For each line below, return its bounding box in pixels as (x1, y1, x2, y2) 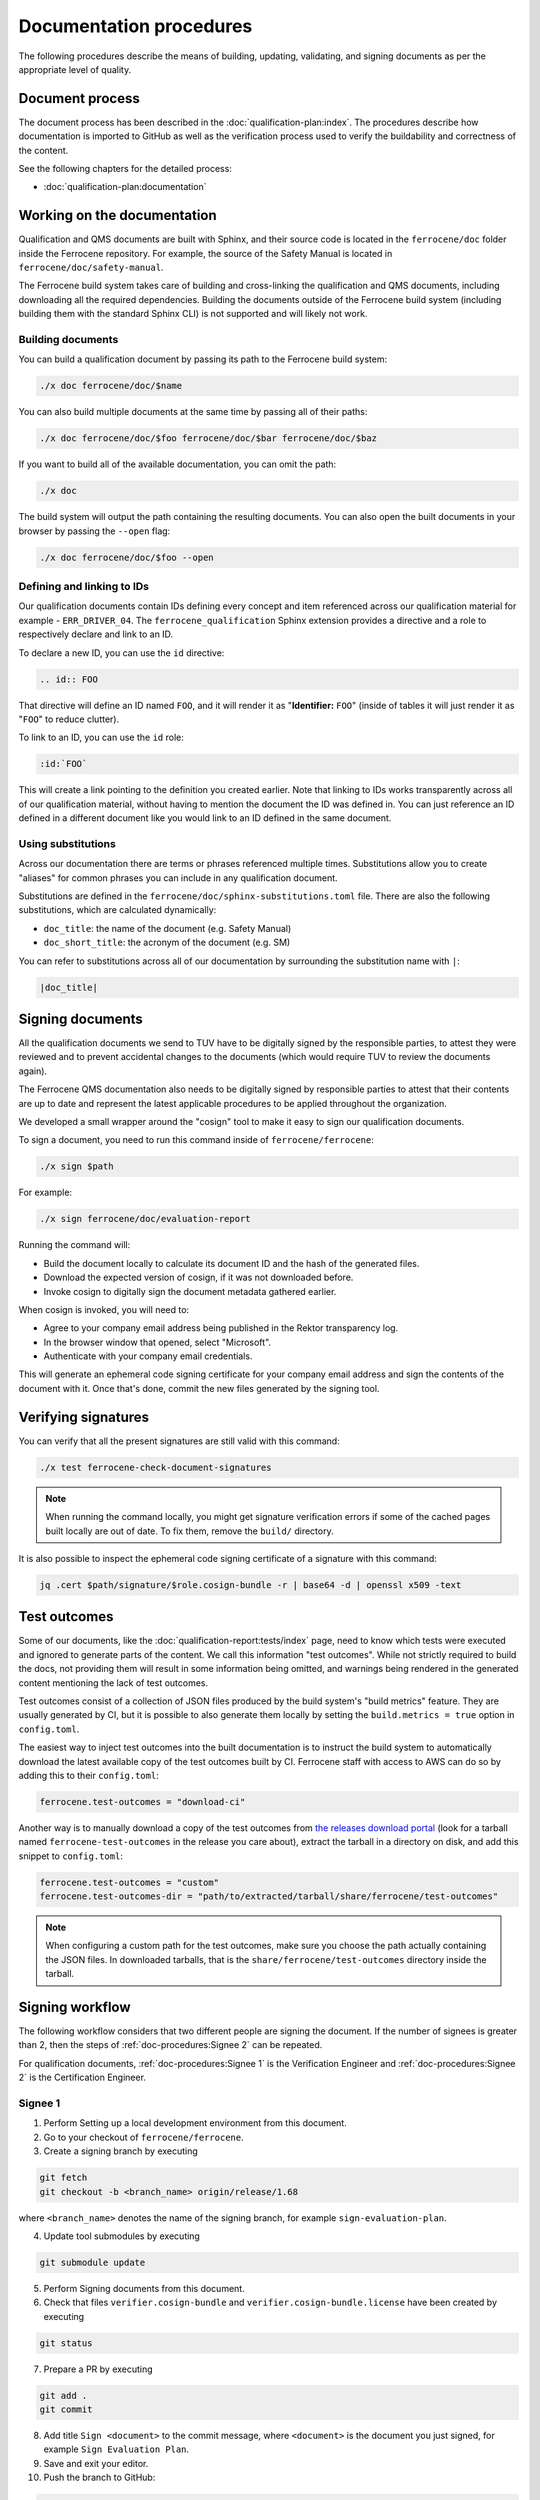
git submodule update (39, 2256, 146, 2268)
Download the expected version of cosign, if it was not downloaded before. (43, 1271, 354, 1284)
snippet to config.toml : (18, 1850, 124, 1862)
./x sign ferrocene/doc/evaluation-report (39, 1213, 251, 1225)
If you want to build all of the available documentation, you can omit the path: (18, 458, 337, 470)
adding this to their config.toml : (18, 1769, 159, 1781)
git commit (39, 2404, 93, 2415)
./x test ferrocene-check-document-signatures (39, 1461, 272, 1473)
